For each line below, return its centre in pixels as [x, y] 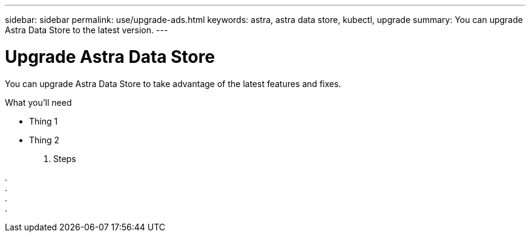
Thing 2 [44, 140]
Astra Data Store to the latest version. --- [87, 30]
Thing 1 [44, 121]
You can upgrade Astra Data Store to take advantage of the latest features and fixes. [173, 83]
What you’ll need [38, 102]
